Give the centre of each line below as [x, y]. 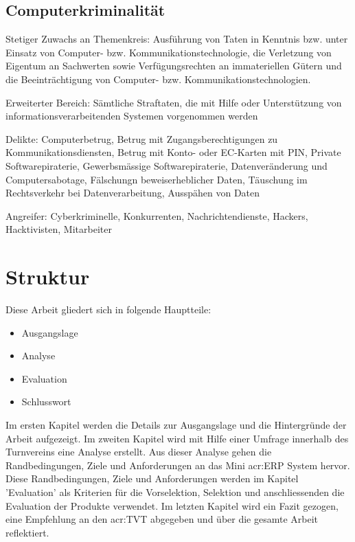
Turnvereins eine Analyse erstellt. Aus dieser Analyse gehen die [139, 452]
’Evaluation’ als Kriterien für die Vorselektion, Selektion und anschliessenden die [175, 492]
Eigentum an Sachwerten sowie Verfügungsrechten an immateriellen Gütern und [174, 66]
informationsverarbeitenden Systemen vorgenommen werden [132, 116]
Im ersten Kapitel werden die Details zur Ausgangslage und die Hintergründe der [176, 425]
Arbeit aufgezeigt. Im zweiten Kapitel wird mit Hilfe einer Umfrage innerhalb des [177, 438]
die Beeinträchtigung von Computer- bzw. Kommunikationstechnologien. [158, 79]
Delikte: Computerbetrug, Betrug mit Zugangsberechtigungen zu [142, 138]
